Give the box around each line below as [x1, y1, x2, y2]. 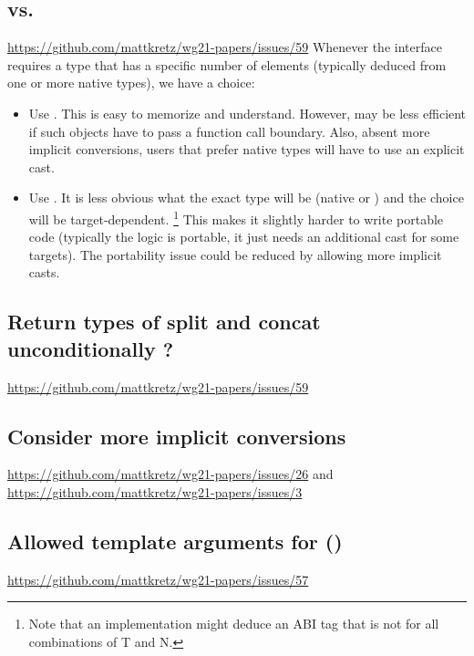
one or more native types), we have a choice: [7, 73, 255, 92]
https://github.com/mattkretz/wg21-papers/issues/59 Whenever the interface [7, 37, 442, 57]
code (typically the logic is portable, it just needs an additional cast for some [28, 227, 459, 246]
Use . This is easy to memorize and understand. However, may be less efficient [28, 103, 467, 122]
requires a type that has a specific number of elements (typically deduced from [7, 55, 447, 74]
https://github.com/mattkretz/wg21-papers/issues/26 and [7, 464, 334, 484]
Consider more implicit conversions [7, 422, 346, 450]
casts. [28, 263, 60, 282]
